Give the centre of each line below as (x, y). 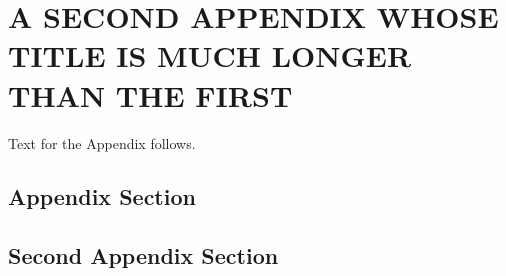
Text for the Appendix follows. (102, 142)
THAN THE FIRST (150, 94)
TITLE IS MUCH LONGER (210, 55)
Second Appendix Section (143, 255)
